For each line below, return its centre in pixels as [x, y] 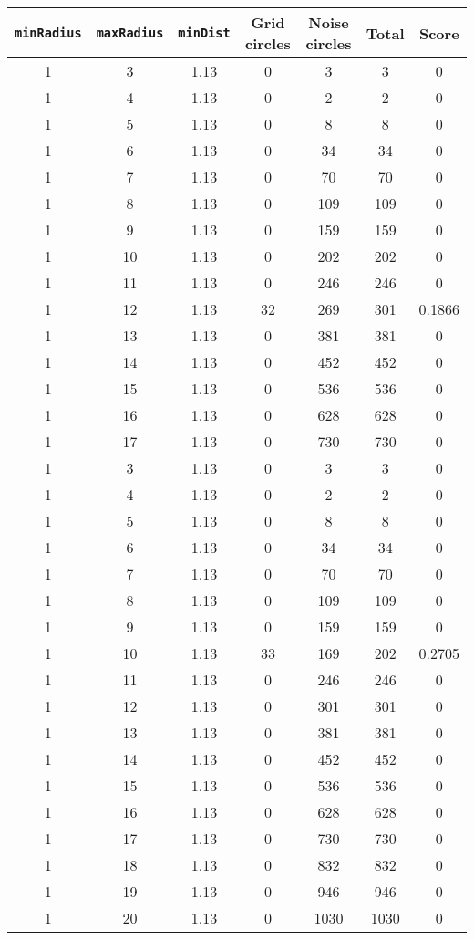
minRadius [48, 33]
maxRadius [130, 33]
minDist [204, 33]
